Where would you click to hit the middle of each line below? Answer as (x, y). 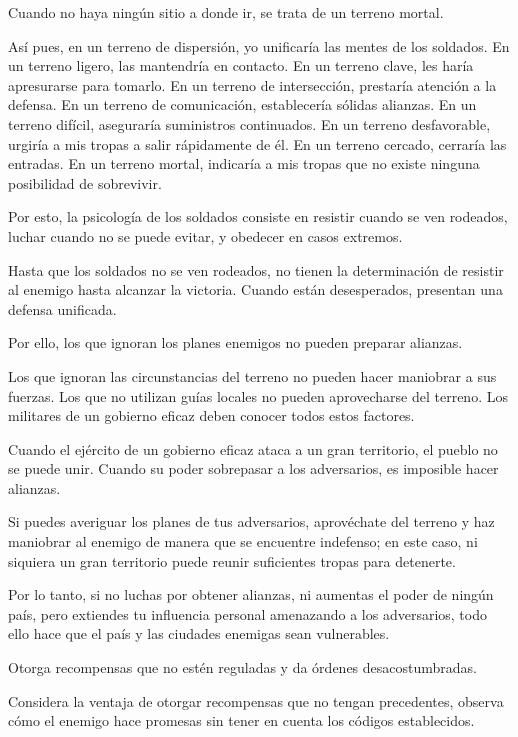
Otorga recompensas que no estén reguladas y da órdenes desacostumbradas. (242, 667)
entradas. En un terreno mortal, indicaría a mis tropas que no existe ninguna (244, 163)
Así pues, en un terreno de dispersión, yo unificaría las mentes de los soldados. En (259, 45)
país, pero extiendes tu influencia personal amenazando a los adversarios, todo (247, 613)
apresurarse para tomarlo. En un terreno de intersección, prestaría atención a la (252, 84)
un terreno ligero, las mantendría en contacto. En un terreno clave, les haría (241, 65)
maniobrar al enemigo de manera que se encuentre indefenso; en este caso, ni (243, 541)
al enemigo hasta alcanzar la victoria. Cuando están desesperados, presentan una (255, 289)
